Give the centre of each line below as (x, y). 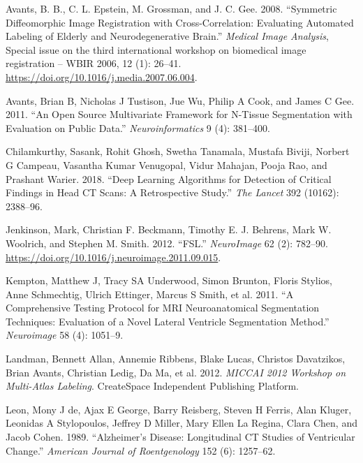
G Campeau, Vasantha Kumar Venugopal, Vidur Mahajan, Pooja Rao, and (166, 164)
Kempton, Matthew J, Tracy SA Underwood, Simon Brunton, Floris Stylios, (169, 280)
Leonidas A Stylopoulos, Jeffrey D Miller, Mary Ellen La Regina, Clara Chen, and (181, 423)
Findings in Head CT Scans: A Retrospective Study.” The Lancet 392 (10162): (172, 192)
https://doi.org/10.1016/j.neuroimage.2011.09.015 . (113, 257)
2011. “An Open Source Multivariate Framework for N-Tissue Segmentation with (179, 114)
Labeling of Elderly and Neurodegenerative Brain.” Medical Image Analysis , (167, 36)
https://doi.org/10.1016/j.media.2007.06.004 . (102, 76)
